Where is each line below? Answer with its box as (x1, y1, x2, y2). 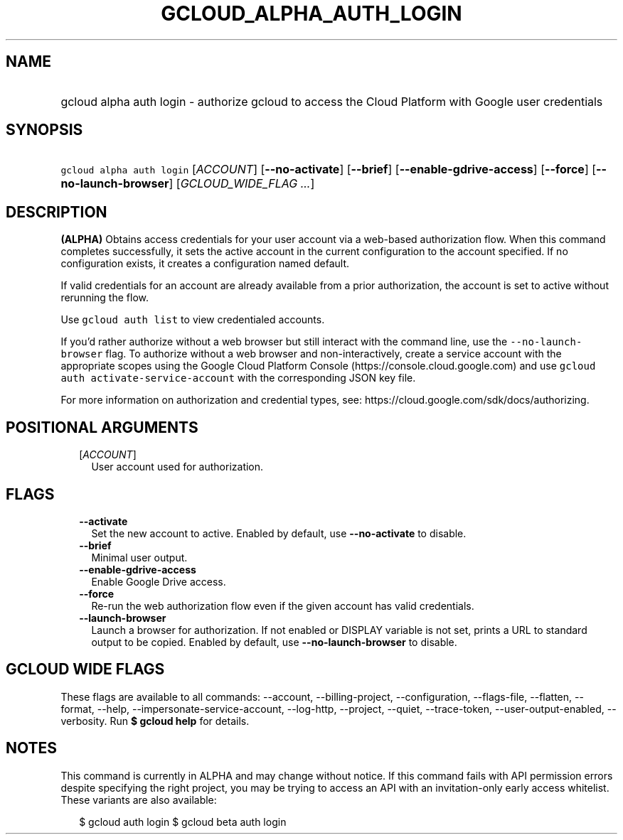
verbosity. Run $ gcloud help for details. (60, 714, 250, 727)
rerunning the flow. (60, 291, 149, 304)
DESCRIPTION (6, 203, 107, 221)
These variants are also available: (60, 793, 217, 806)
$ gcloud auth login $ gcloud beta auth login (79, 815, 287, 828)
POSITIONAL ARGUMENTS (6, 418, 198, 436)
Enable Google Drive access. (91, 575, 226, 588)
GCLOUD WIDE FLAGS (6, 660, 165, 679)
